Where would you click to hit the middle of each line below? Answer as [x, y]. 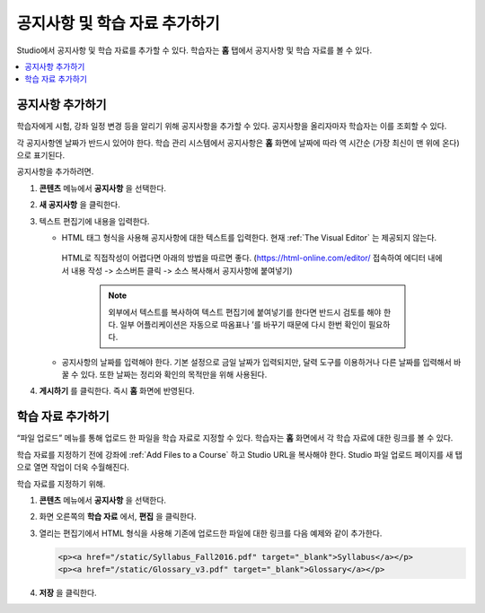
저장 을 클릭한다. [68, 593]
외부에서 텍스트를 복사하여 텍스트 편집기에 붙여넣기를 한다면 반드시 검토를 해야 [245, 312]
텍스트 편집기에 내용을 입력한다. [94, 221]
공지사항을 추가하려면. [55, 171]
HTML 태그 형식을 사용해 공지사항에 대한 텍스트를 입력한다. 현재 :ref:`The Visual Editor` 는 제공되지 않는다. [249, 237]
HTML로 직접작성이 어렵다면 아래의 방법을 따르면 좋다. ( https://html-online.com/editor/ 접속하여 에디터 [244, 258]
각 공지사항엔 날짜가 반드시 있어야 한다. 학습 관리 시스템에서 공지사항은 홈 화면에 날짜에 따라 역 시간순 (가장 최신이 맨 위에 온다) [238, 143]
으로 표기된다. [41, 155]
